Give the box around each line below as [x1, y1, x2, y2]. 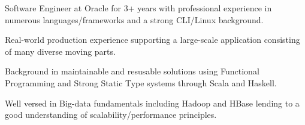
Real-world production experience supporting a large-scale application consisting [5, 33, 300, 46]
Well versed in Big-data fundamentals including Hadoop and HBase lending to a [5, 96, 300, 109]
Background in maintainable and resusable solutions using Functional [5, 65, 259, 77]
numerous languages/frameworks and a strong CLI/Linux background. [5, 13, 264, 26]
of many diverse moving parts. [5, 45, 116, 57]
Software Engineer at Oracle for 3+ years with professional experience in [5, 2, 272, 14]
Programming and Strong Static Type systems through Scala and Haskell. [5, 76, 277, 89]
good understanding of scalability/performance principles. [5, 108, 217, 121]
